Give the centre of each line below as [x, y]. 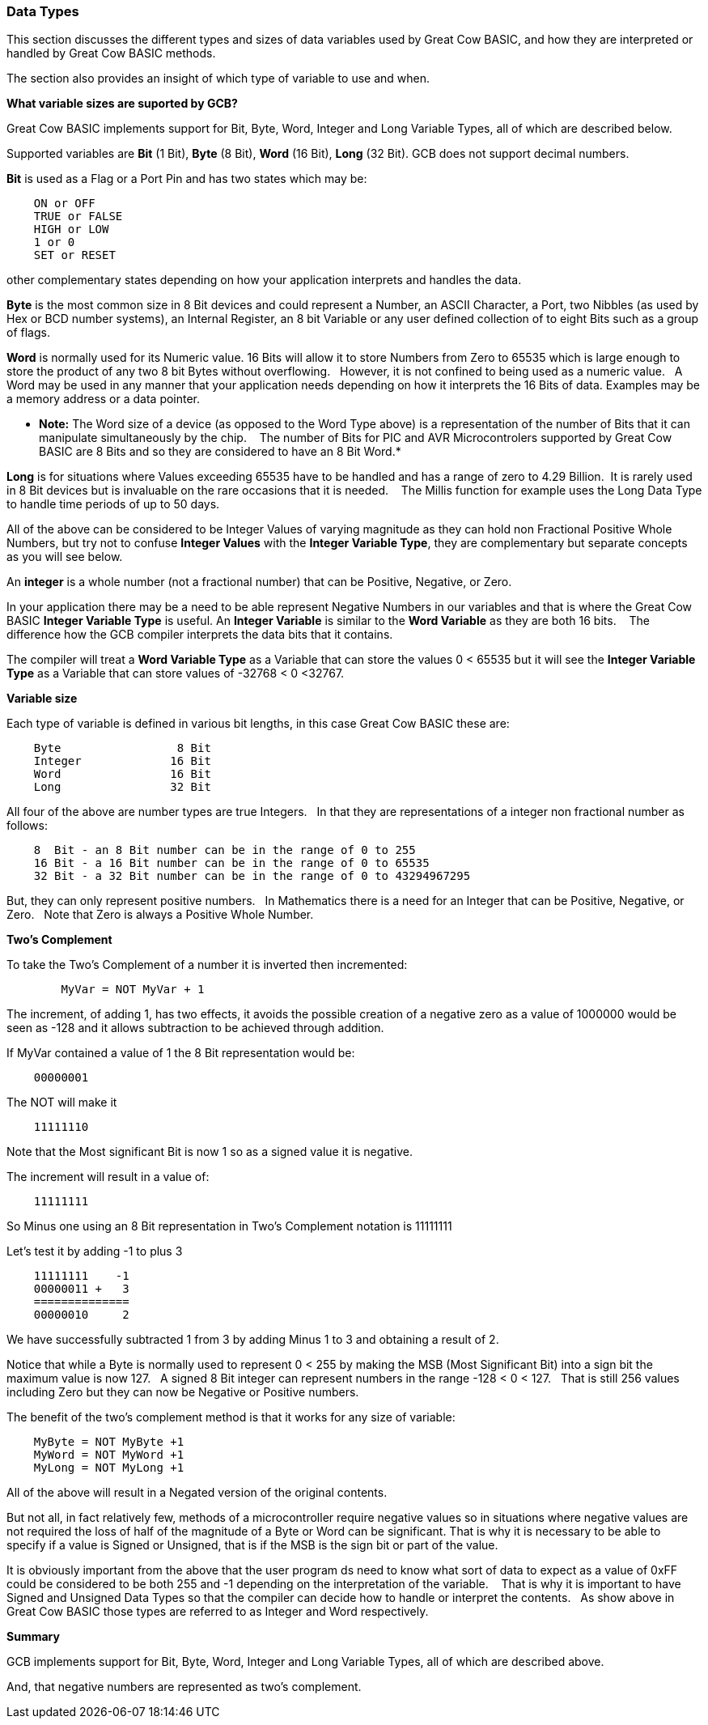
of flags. [28, 333]
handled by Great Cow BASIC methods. [111, 53]
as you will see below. [65, 557]
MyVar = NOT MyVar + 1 [133, 990]
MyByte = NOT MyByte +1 [109, 1442]
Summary [33, 1637]
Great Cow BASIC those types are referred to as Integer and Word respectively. [218, 1612]
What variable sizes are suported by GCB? [122, 104]
